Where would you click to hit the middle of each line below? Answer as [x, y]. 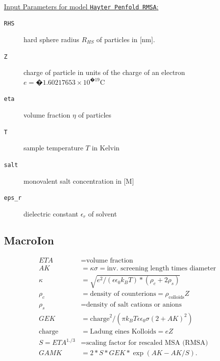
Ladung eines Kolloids [123, 331]
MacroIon [29, 240]
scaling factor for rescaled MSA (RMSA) [147, 343]
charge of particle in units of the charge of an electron [104, 72]
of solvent [102, 213]
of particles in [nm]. [126, 39]
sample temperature [53, 148]
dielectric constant [51, 213]
